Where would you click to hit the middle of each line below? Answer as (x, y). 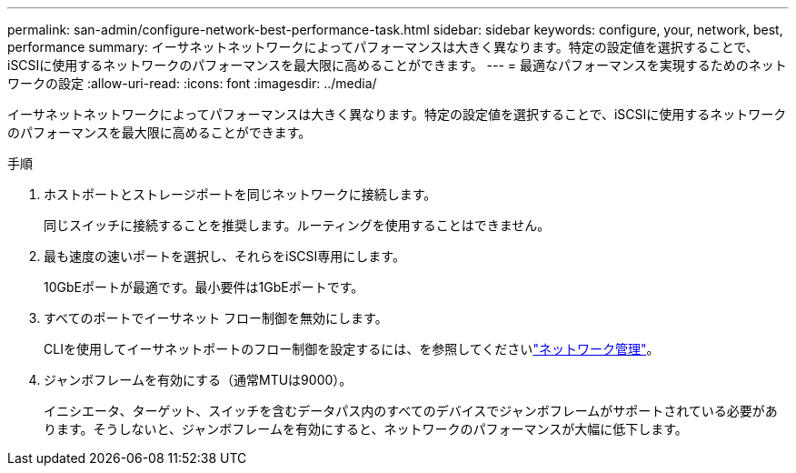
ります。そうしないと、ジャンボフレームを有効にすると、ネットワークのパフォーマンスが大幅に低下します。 (366, 429)
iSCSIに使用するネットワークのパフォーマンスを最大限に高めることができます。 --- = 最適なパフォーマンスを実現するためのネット (397, 65)
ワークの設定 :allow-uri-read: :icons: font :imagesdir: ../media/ (192, 83)
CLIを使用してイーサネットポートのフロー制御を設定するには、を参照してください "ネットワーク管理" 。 (352, 349)
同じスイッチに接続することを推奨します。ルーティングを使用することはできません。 (297, 225)
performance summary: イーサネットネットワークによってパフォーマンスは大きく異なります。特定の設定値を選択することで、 (383, 47)
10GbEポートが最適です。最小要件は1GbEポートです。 (204, 287)
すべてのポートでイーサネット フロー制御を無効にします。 (216, 318)
